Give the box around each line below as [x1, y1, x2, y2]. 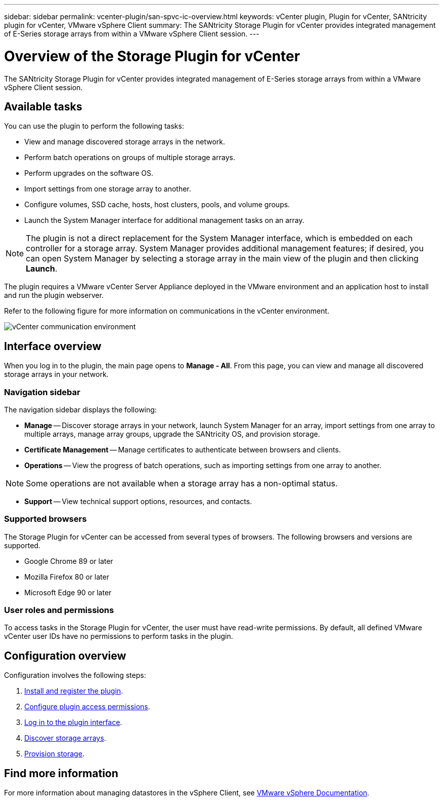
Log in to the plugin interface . [24, 718, 122, 727]
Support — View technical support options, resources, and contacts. [24, 497, 252, 506]
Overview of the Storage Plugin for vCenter [4, 47, 300, 65]
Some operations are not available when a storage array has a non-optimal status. [26, 478, 338, 488]
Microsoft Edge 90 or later [24, 588, 112, 597]
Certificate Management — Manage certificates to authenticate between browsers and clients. [24, 445, 341, 454]
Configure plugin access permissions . [24, 702, 150, 711]
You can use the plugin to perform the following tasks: [4, 122, 184, 131]
